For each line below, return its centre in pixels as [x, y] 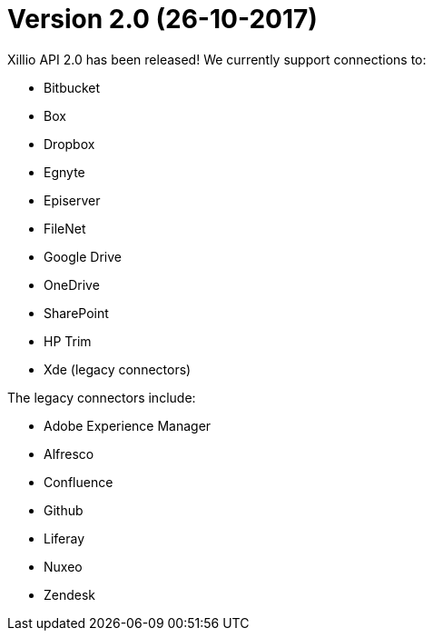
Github [64, 510]
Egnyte [64, 172]
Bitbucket [72, 87]
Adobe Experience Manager [128, 425]
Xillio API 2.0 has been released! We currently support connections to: [217, 59]
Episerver [72, 200]
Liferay [64, 538]
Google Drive [83, 256]
